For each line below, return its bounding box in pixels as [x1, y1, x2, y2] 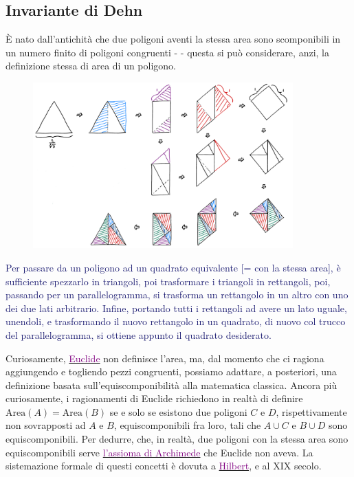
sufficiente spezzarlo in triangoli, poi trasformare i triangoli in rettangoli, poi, [5, 274, 331, 288]
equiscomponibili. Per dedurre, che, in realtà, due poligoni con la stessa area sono [5, 432, 349, 446]
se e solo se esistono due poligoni [109, 404, 247, 419]
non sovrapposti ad [5, 418, 86, 432]
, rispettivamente [276, 404, 347, 419]
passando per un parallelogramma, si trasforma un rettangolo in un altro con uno [5, 287, 349, 302]
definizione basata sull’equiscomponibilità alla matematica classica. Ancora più [5, 377, 338, 392]
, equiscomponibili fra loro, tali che [113, 418, 261, 432]
